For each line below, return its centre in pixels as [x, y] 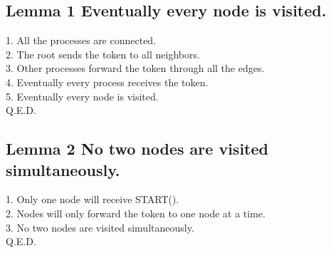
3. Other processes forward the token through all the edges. [135, 68]
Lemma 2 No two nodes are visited [137, 149]
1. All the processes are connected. [81, 40]
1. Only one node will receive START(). [93, 199]
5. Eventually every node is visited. [82, 96]
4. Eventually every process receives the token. [107, 82]
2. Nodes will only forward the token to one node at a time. [136, 213]
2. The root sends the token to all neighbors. [103, 54]
